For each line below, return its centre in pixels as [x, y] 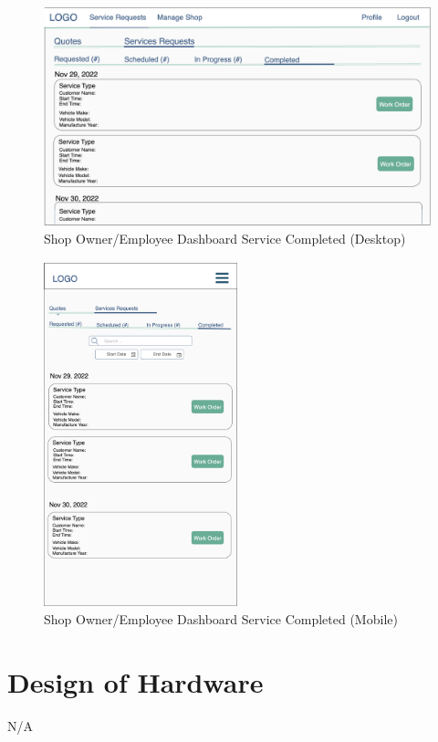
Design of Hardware [136, 681]
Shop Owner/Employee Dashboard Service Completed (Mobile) [221, 618]
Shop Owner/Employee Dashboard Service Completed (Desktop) [225, 238]
